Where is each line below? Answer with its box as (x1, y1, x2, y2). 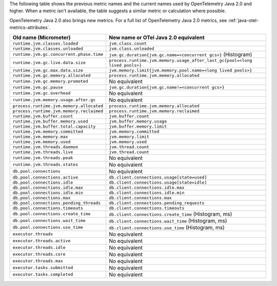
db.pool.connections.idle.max (12, 185, 83, 190)
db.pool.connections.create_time (12, 211, 91, 217)
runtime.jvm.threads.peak (12, 155, 73, 161)
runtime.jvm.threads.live (12, 149, 73, 155)
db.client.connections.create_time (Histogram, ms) (108, 210, 232, 217)
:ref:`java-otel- (228, 17, 259, 23)
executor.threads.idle (12, 245, 66, 251)
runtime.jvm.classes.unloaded (12, 46, 83, 51)
